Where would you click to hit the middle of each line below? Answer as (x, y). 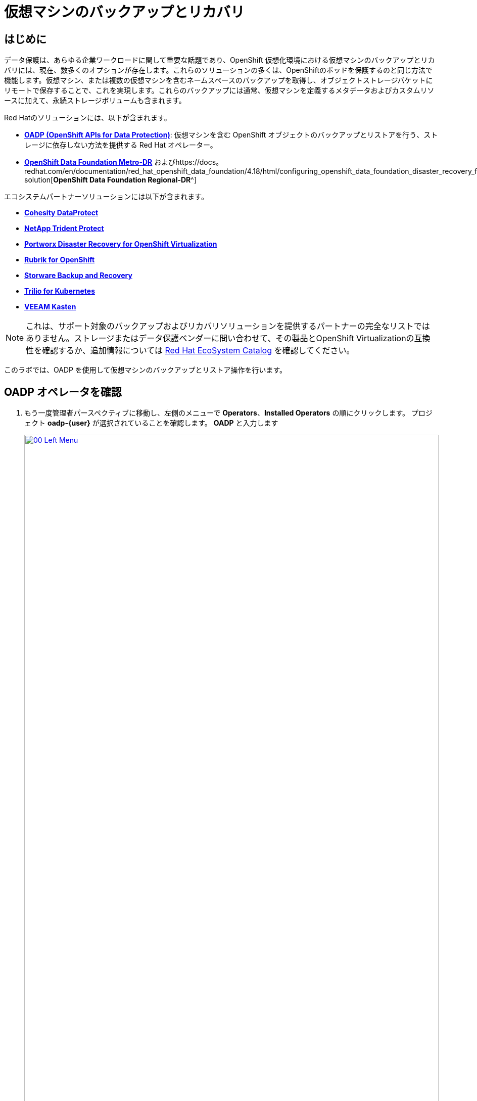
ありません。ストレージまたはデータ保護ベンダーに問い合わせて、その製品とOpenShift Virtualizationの (220, 338)
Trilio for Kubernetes (60, 291)
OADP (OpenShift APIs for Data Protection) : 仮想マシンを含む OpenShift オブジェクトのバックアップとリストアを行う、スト (231, 135)
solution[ (39, 180)
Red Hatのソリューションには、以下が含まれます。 (88, 118)
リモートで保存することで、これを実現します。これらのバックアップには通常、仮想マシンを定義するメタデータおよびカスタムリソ (219, 90)
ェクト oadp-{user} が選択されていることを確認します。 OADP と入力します (151, 423)
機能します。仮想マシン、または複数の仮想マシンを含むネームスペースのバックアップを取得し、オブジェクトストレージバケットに (219, 80)
